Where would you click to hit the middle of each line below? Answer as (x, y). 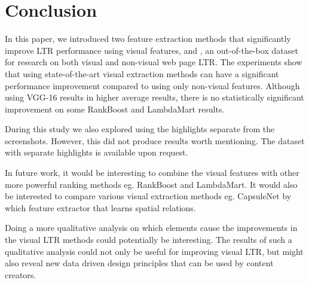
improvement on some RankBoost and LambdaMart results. (115, 109)
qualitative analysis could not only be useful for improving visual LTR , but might (154, 251)
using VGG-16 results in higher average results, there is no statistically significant (154, 97)
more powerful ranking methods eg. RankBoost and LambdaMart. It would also (151, 184)
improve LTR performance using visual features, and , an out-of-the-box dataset (152, 50)
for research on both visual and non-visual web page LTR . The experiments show (154, 62)
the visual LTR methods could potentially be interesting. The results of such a (149, 240)
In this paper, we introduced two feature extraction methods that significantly (148, 39)
